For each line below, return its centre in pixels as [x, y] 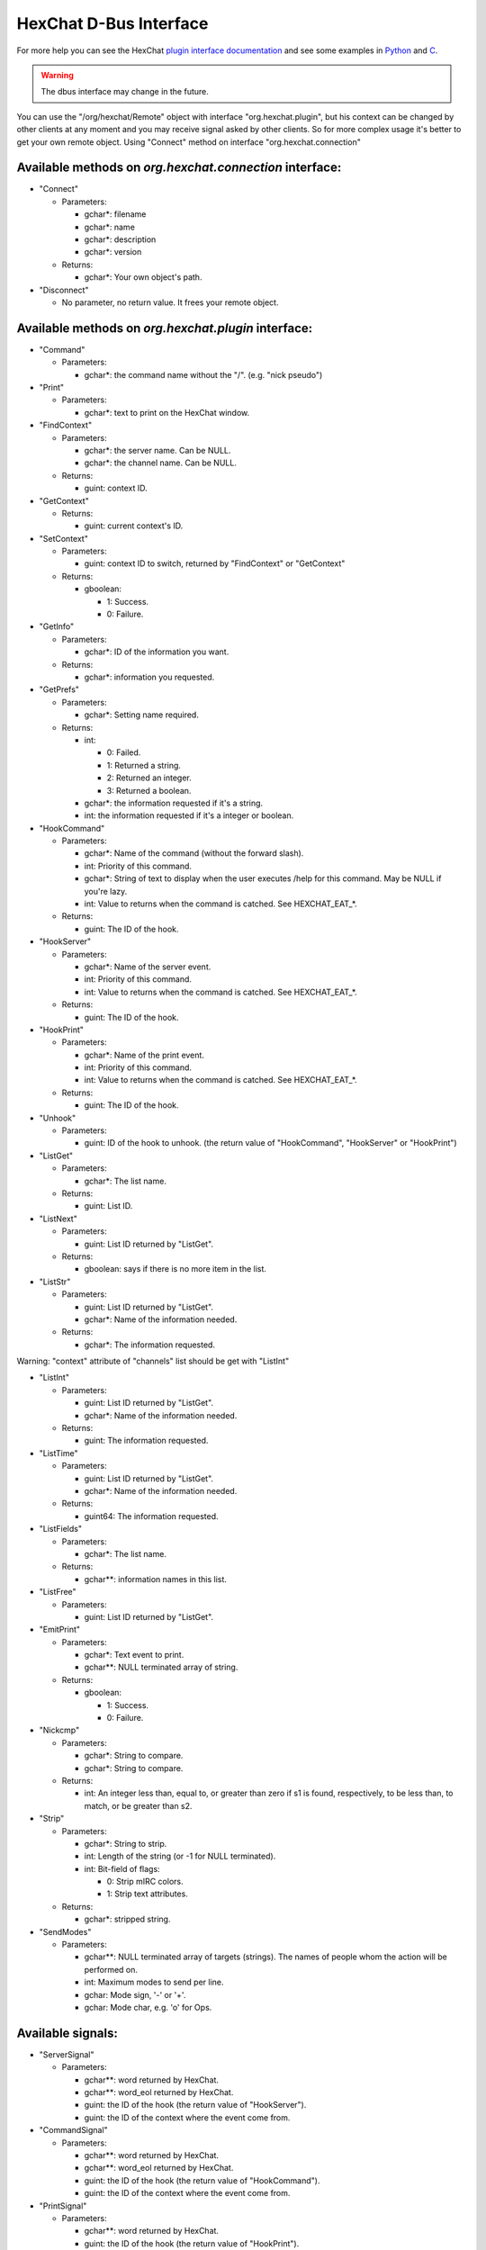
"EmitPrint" [60, 1630]
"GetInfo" [57, 626]
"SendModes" [65, 1931]
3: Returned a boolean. [149, 790]
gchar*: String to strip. [126, 1843]
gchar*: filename [115, 214]
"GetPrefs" [59, 689]
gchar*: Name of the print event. [144, 1055]
